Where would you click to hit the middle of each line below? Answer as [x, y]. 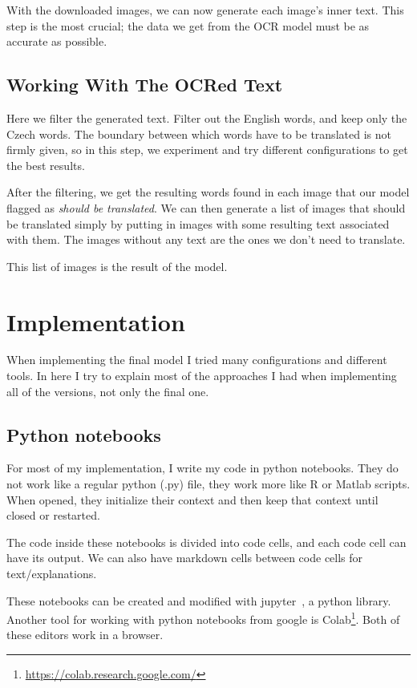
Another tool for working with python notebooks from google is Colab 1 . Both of [203, 618]
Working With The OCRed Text [145, 85]
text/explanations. [52, 573]
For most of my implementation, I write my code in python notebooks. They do [202, 468]
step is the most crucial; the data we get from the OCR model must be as [188, 25]
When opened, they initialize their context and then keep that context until [192, 499]
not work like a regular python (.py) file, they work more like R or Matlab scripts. [208, 484]
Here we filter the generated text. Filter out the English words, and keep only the [207, 117]
